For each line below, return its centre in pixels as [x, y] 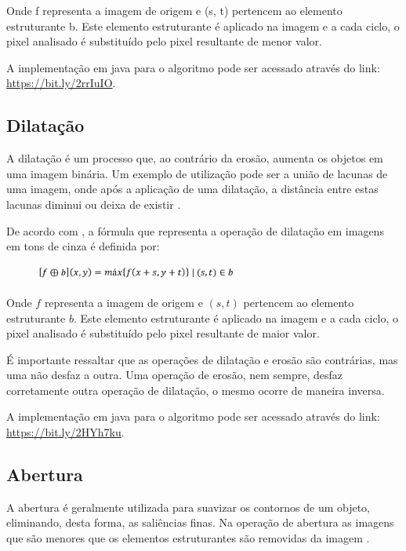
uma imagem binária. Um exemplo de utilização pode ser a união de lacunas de [197, 173]
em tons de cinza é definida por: [83, 246]
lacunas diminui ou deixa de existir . [94, 204]
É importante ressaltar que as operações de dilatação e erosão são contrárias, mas [202, 359]
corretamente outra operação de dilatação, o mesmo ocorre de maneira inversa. [196, 390]
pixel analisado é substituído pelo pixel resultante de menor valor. [164, 41]
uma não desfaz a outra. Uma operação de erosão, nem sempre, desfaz [174, 375]
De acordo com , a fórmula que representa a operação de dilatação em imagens [195, 230]
